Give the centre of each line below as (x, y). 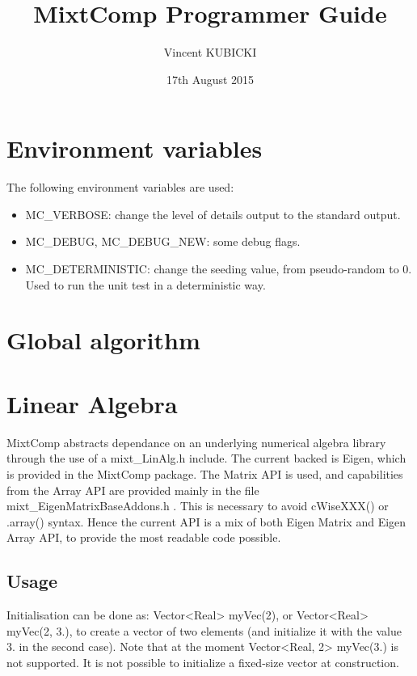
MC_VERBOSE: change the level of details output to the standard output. (213, 214)
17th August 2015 (210, 79)
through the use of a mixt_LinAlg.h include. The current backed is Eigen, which (206, 458)
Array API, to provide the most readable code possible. (144, 537)
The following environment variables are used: (120, 187)
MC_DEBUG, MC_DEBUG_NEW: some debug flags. (163, 241)
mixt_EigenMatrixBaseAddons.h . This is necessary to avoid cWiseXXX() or (198, 506)
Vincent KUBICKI (210, 52)
